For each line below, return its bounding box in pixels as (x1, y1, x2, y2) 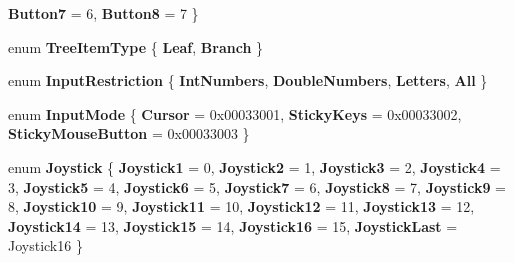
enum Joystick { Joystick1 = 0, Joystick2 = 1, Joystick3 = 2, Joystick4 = (8, 156, 501, 177)
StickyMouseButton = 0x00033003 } (8, 123, 250, 144)
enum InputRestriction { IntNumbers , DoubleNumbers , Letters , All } (8, 70, 488, 91)
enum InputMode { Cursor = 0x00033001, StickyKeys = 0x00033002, (8, 103, 462, 124)
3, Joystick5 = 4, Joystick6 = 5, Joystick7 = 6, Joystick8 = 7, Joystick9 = (8, 176, 506, 197)
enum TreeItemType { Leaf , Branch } (8, 36, 264, 57)
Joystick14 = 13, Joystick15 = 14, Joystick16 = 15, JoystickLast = (8, 215, 458, 236)
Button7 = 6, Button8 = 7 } (8, 3, 199, 23)
